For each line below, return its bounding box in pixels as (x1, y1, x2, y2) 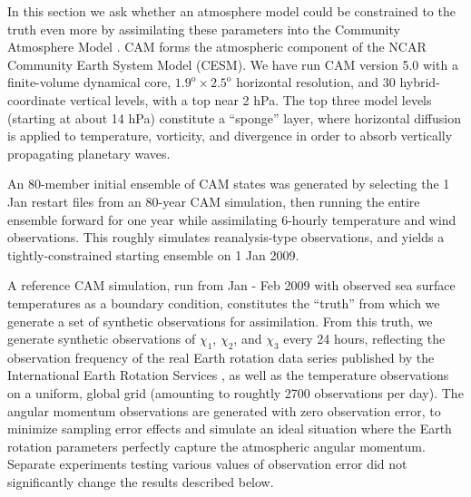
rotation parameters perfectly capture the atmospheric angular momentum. (7, 436, 426, 455)
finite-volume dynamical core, (7, 73, 172, 92)
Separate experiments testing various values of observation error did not (7, 454, 407, 473)
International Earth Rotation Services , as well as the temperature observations (7, 365, 449, 385)
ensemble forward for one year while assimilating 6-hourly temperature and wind (7, 210, 456, 229)
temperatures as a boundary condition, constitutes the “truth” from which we (7, 293, 440, 312)
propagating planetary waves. (7, 143, 171, 162)
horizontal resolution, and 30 (236, 73, 396, 92)
